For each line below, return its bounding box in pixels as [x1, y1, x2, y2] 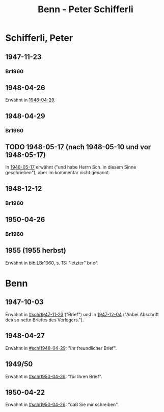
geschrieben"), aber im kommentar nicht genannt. [5, 170, 111, 176]
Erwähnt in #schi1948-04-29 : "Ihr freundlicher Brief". [5, 345, 117, 351]
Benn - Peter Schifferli [38, 4, 133, 15]
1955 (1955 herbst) [5, 246, 66, 255]
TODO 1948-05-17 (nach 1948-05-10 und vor [5, 143, 151, 151]
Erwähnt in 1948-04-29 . [5, 97, 56, 103]
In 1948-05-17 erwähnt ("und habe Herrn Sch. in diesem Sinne [5, 164, 136, 170]
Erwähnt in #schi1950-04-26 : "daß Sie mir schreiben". [5, 401, 119, 408]
